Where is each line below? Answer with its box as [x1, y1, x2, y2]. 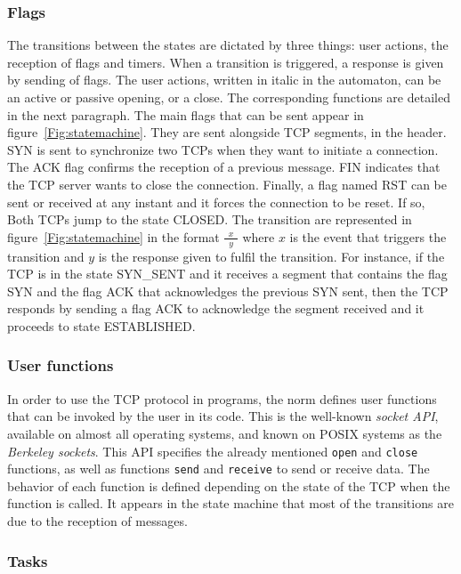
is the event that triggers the [289, 227, 447, 246]
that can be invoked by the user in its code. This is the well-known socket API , [7, 407, 439, 425]
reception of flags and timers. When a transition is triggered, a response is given [7, 53, 444, 71]
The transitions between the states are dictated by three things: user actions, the [7, 36, 449, 54]
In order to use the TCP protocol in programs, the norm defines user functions [7, 389, 437, 408]
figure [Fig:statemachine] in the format [7, 227, 220, 246]
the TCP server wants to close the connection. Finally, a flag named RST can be [7, 174, 447, 193]
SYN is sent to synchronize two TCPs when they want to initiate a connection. [7, 140, 439, 158]
